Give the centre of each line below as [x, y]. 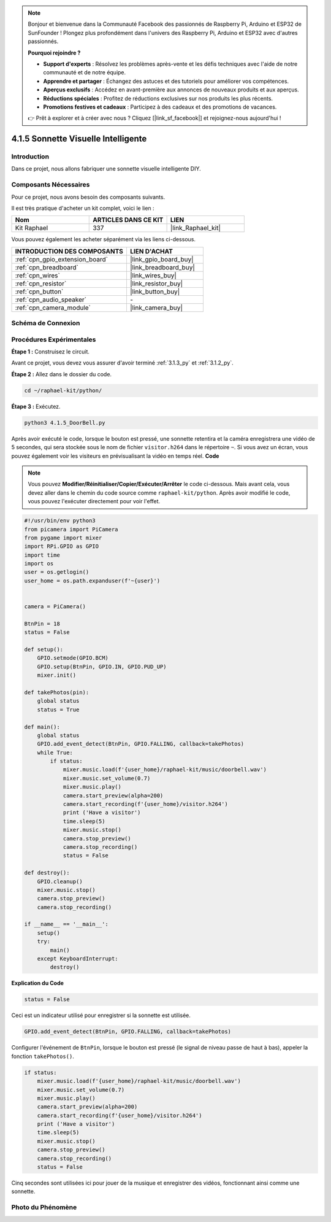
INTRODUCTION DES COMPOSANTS [69, 251]
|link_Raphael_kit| [195, 228]
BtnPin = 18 [42, 624]
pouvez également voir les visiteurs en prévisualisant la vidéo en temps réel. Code [115, 456]
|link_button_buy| [155, 292]
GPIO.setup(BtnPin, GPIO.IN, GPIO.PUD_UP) [102, 667]
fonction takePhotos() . [43, 1056]
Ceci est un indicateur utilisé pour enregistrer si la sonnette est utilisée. [101, 1015]
